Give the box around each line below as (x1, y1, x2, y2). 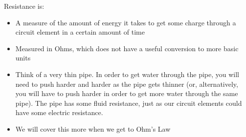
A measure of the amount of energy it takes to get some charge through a (15, 17, 236, 27)
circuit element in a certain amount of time (15, 27, 145, 37)
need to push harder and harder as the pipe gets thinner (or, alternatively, (15, 78, 238, 89)
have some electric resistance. (15, 107, 103, 117)
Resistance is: (4, 1, 45, 11)
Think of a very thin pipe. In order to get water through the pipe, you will (15, 69, 239, 79)
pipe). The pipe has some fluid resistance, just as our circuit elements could (15, 98, 242, 108)
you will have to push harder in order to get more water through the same (15, 88, 238, 98)
